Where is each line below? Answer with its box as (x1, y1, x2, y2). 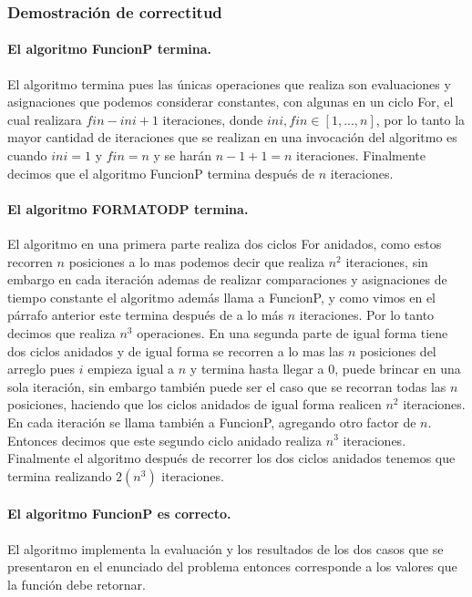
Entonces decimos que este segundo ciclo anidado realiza (7, 430, 323, 449)
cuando (7, 146, 47, 165)
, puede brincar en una (334, 359, 461, 378)
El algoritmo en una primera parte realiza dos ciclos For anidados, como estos (7, 234, 442, 252)
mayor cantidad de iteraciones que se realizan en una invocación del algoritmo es (7, 128, 457, 147)
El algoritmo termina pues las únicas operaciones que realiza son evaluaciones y (7, 74, 451, 93)
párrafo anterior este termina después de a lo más (7, 305, 284, 324)
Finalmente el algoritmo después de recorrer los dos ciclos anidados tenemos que (7, 448, 456, 468)
